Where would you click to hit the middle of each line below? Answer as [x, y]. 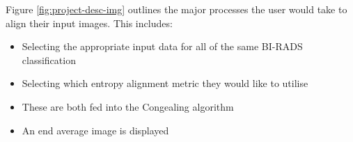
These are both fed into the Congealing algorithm [128, 106]
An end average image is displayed [95, 130]
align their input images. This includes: [89, 23]
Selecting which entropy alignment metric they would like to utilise [165, 83]
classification [49, 60]
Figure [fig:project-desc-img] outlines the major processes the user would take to [176, 9]
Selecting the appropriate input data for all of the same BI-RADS [162, 46]
